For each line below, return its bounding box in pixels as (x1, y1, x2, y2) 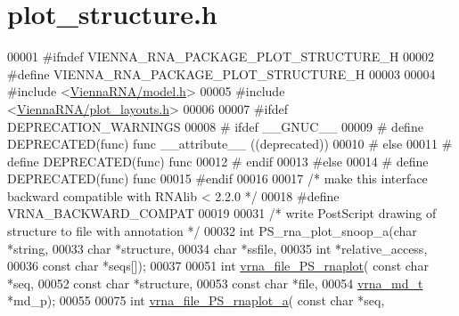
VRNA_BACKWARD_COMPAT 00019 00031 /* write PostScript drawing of (7, 204, 437, 223)
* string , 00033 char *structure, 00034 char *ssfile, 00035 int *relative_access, (7, 239, 428, 257)
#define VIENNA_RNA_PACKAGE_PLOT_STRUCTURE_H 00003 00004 (7, 64, 436, 83)
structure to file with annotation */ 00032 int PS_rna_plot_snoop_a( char (7, 222, 417, 240)
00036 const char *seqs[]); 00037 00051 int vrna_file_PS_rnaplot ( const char (7, 256, 429, 275)
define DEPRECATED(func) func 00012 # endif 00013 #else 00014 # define (7, 151, 429, 170)
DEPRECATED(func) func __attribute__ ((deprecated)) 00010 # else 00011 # (7, 134, 453, 153)
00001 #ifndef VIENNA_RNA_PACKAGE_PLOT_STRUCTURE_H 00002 (7, 47, 435, 66)
